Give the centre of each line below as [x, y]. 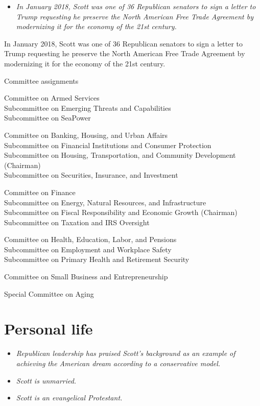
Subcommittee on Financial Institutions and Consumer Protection [108, 145]
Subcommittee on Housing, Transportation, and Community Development [120, 155]
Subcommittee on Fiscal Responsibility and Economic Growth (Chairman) [121, 212]
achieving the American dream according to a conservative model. [118, 363]
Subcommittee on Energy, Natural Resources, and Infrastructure [105, 202]
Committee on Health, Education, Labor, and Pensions [90, 239]
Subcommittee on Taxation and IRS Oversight [77, 222]
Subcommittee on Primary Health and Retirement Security [97, 259]
